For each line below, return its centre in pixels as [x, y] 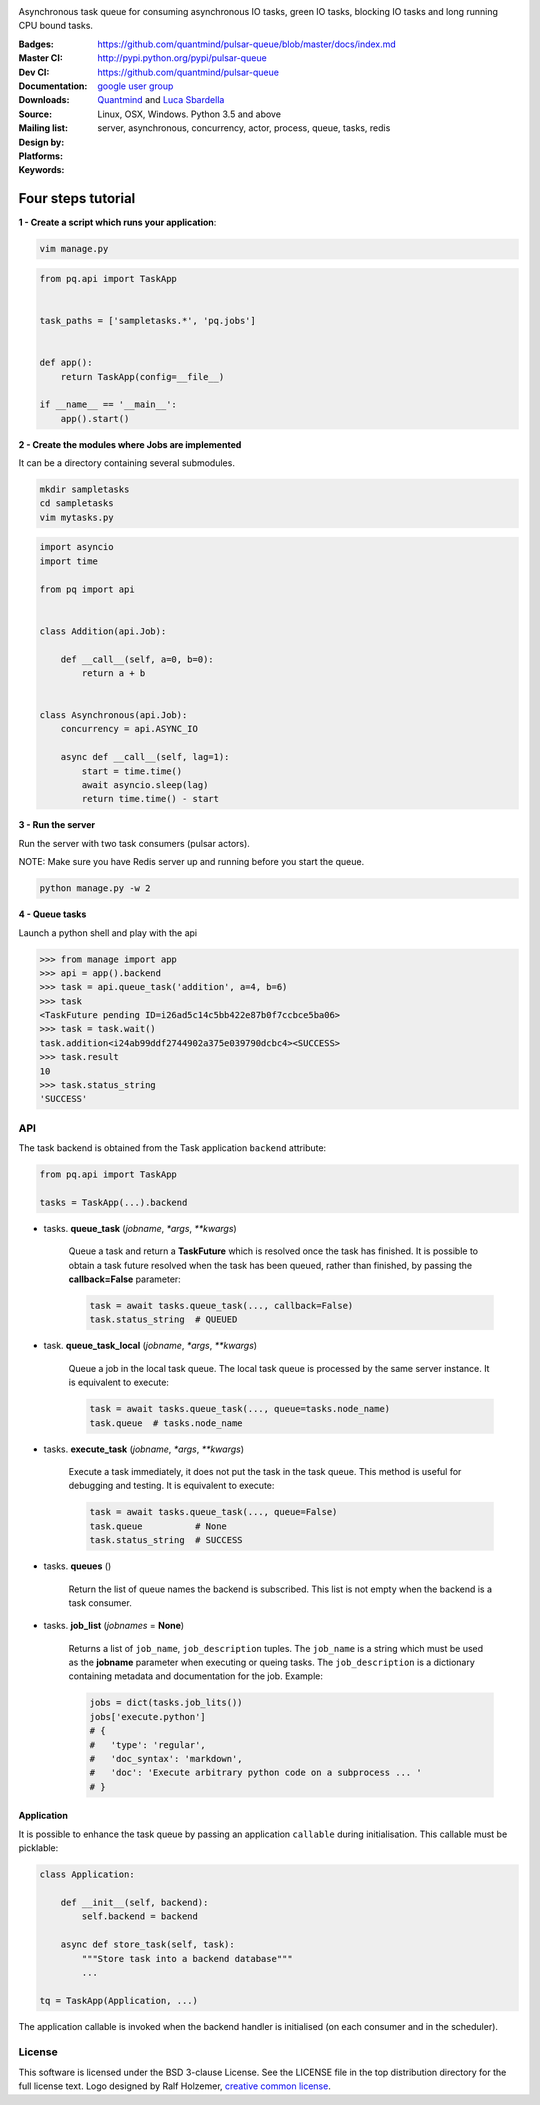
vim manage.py [74, 249]
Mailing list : [43, 128]
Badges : [36, 44]
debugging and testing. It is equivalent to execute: [171, 1486]
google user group [135, 86]
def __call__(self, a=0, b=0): [137, 659]
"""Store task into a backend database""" [187, 1958]
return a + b [113, 673]
